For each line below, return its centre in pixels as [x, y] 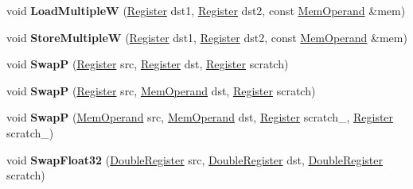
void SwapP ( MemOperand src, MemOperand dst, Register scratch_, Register [200, 117]
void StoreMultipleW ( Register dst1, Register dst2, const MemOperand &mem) [207, 37]
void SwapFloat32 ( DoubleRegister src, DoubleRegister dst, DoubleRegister [195, 159]
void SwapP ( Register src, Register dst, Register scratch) [148, 64]
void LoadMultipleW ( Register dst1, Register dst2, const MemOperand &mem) [206, 10]
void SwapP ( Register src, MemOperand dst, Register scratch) [161, 90]
